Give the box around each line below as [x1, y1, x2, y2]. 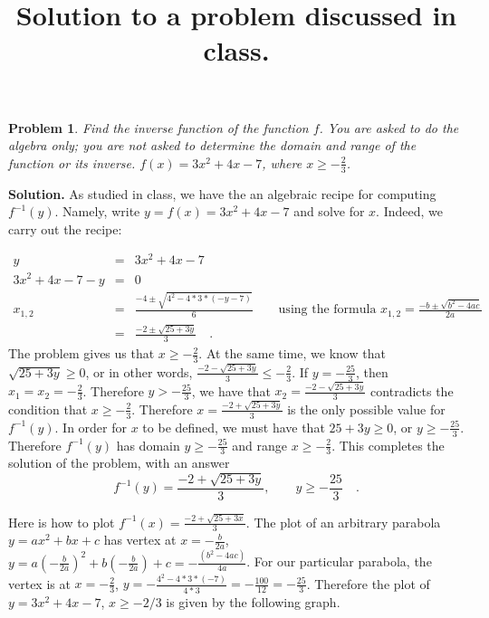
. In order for [54, 417, 127, 436]
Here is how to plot [8, 512, 115, 531]
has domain [116, 435, 180, 454]
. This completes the [331, 435, 445, 454]
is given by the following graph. [166, 592, 340, 611]
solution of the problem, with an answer [8, 453, 230, 472]
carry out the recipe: [8, 219, 122, 238]
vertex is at [8, 574, 71, 593]
